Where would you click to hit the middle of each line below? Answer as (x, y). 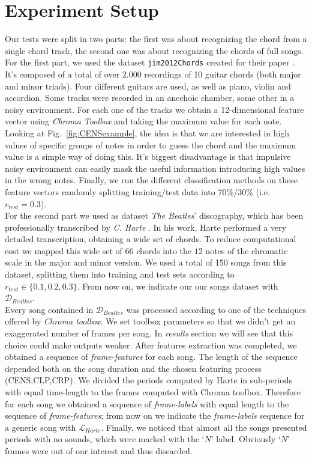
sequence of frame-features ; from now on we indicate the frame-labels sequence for (155, 415)
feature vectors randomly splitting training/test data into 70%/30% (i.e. (137, 191)
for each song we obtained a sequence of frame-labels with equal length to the (147, 403)
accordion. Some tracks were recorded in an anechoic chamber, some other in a (150, 98)
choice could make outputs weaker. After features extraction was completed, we (151, 345)
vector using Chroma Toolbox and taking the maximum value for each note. (143, 121)
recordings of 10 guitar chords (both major (223, 74)
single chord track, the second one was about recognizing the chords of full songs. (154, 50)
